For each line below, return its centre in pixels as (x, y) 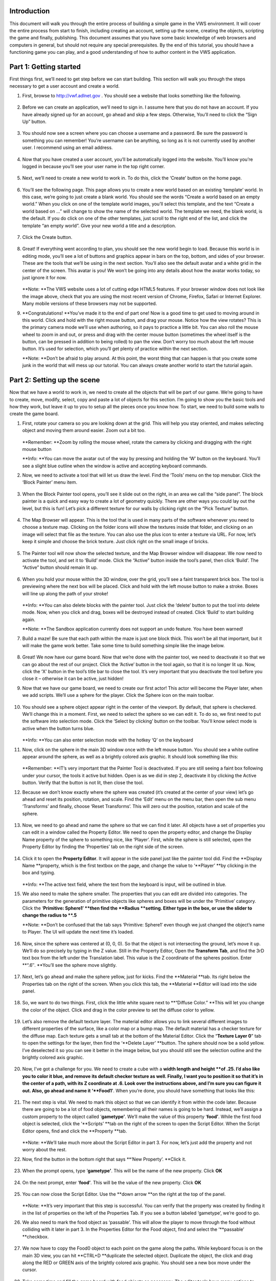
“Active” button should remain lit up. (60, 567)
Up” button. (34, 121)
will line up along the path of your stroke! (65, 593)
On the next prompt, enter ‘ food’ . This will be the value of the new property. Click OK (112, 1182)
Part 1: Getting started (45, 67)
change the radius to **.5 (49, 915)
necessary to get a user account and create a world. (64, 86)
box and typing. (39, 873)
